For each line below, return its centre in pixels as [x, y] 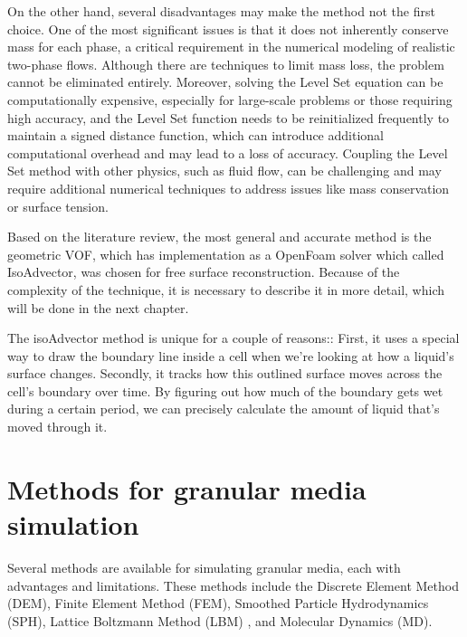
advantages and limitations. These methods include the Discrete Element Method [233, 585]
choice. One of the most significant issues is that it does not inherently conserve [228, 29]
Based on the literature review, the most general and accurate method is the [219, 237]
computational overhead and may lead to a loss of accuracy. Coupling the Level [228, 152]
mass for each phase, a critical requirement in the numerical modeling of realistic [231, 47]
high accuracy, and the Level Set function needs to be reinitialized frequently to [229, 117]
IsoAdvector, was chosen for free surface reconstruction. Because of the [204, 272]
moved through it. [57, 427]
